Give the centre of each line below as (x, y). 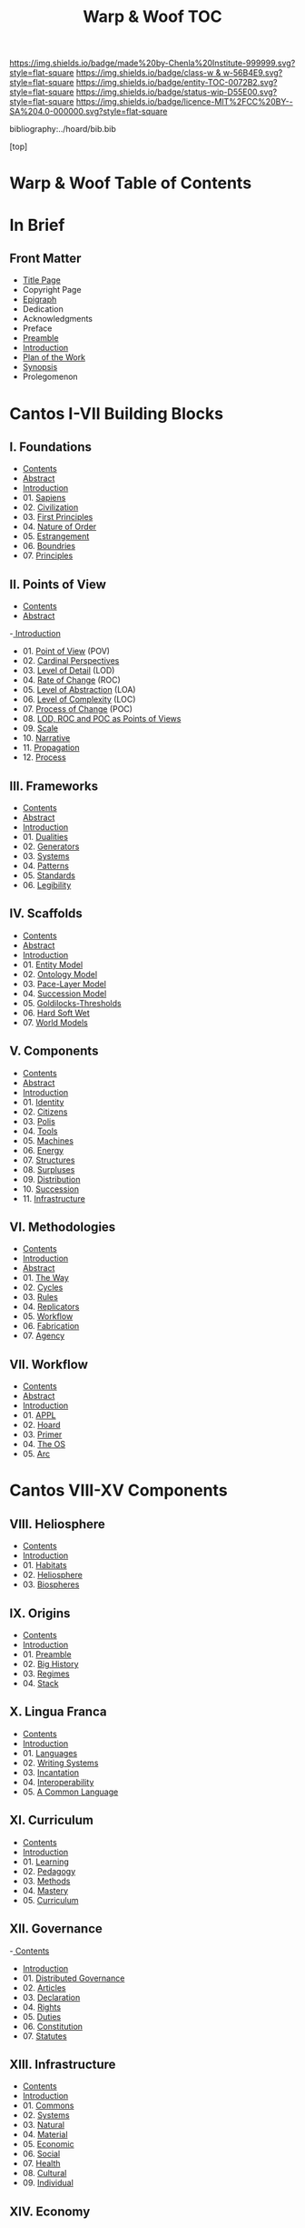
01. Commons (48, 2105)
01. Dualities (45, 837)
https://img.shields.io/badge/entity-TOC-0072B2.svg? (177, 83)
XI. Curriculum (51, 1820)
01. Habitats (44, 1565)
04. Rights (42, 2007)
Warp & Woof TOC (152, 17)
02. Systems (46, 2115)
